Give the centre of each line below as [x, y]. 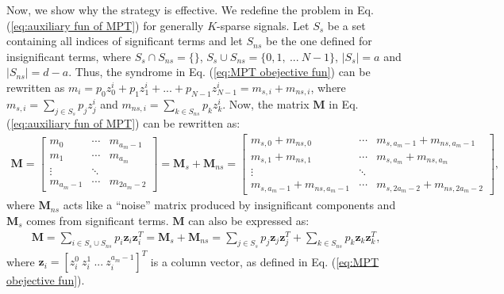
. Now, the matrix [266, 103]
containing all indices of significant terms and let [125, 41]
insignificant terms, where [69, 56]
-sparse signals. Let [263, 25]
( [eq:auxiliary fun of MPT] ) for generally [105, 25]
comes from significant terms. [98, 220]
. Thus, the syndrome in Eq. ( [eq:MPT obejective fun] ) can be [219, 72]
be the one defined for [319, 41]
